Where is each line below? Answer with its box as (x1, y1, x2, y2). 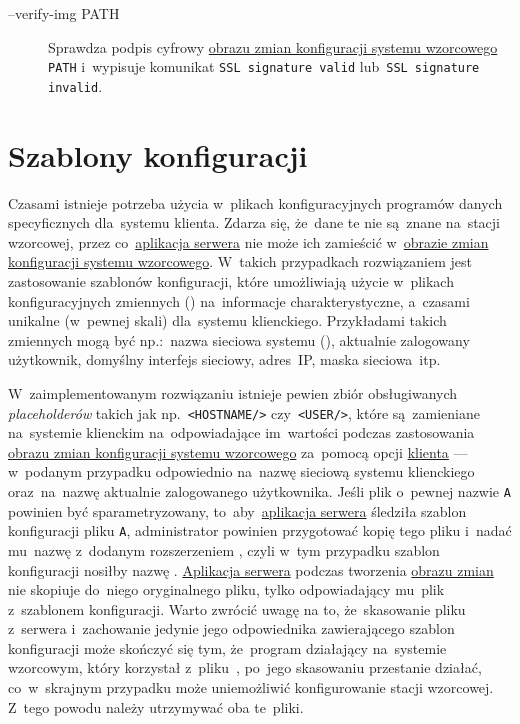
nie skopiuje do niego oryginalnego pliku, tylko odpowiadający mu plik (8, 579, 445, 600)
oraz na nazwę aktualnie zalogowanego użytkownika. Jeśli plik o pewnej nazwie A (8, 481, 511, 501)
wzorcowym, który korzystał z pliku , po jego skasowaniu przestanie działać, (8, 657, 482, 678)
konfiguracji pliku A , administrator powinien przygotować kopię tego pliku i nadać (8, 520, 512, 541)
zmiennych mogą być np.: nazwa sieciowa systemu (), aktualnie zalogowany (8, 329, 470, 350)
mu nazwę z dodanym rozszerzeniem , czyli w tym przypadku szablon (8, 539, 440, 560)
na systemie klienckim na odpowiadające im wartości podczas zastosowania (8, 422, 475, 443)
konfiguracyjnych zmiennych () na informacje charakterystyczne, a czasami (8, 290, 470, 311)
